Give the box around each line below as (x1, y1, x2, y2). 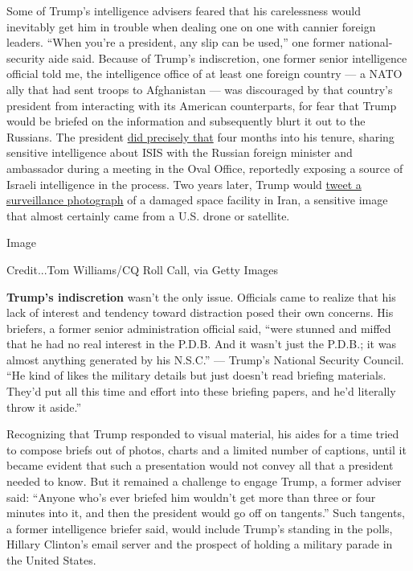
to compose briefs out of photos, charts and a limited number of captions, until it (6, 441, 407, 458)
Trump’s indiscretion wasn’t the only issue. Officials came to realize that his (6, 288, 396, 305)
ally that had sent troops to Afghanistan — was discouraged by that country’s (6, 80, 393, 97)
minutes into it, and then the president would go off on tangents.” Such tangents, (6, 504, 405, 521)
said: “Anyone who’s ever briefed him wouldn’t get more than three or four (6, 488, 376, 505)
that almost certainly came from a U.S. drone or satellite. (6, 207, 290, 224)
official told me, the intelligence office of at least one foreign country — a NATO (6, 65, 403, 82)
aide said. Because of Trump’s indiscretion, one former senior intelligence (48, 49, 407, 66)
